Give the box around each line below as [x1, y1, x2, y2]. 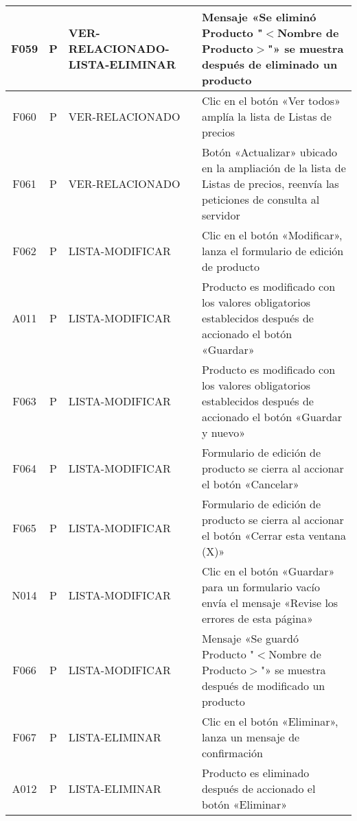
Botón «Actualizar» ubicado [201, 144, 338, 160]
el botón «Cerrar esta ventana [201, 527, 346, 543]
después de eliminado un [201, 56, 338, 72]
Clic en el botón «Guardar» [201, 563, 335, 579]
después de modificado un [201, 678, 325, 693]
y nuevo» [201, 425, 246, 440]
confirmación [201, 745, 263, 761]
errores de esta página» [201, 610, 313, 626]
